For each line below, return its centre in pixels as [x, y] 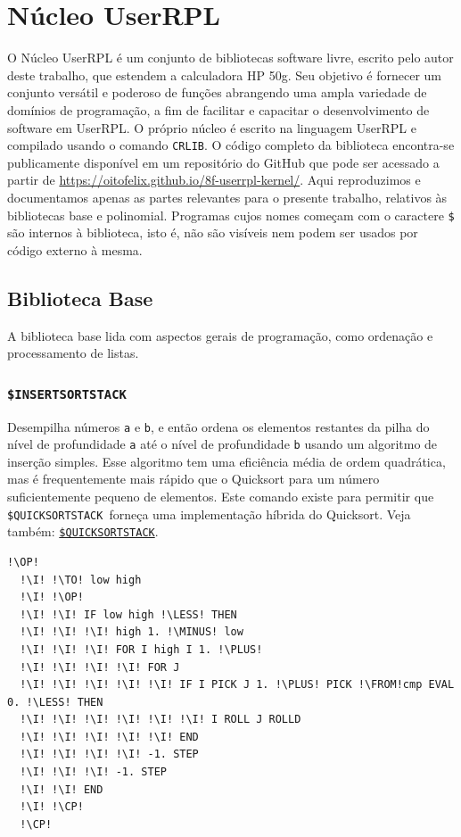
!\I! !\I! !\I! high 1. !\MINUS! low [132, 632]
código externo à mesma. [75, 249]
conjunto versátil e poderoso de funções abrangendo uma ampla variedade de [217, 92]
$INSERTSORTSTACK [67, 394]
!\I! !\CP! [52, 807]
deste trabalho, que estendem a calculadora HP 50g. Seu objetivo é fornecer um [224, 75]
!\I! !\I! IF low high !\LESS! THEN [128, 614]
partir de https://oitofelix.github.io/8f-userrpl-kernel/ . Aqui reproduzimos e [214, 180]
